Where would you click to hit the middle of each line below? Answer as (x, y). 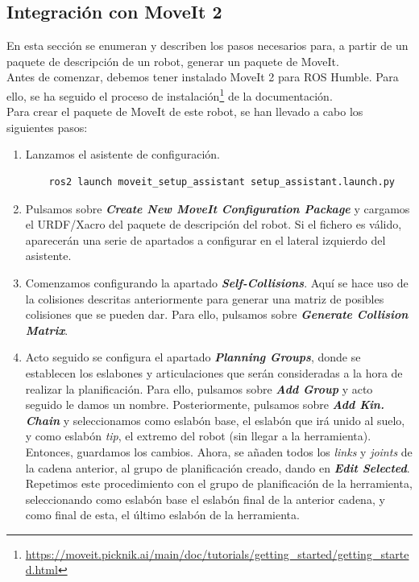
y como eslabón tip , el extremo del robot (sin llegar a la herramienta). (198, 436)
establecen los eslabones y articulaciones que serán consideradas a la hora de (214, 372)
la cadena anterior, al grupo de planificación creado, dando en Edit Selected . (218, 467)
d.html (41, 570)
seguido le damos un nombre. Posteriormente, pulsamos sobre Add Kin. (205, 405)
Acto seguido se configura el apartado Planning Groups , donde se (193, 357)
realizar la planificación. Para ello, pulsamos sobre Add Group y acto (199, 388)
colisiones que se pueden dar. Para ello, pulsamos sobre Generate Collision (217, 314)
